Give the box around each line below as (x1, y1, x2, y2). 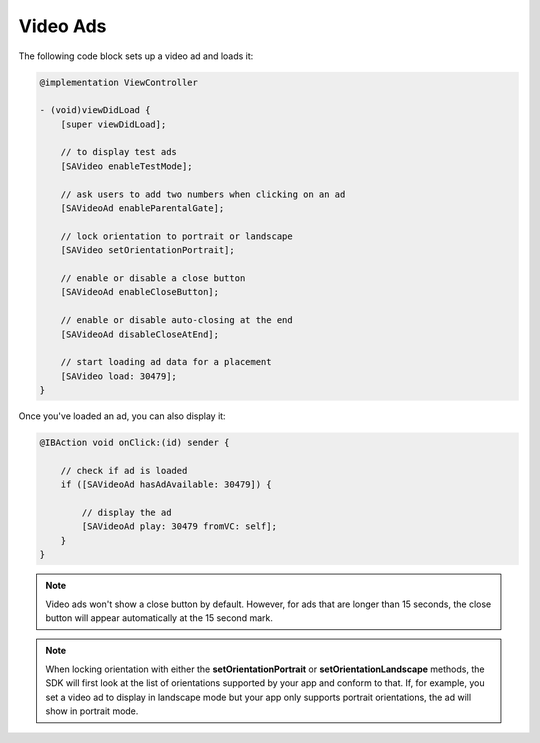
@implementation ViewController (39, 76, 199, 88)
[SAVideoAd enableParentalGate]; (60, 203, 225, 214)
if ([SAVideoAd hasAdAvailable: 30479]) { (60, 479, 272, 490)
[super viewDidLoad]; (60, 118, 167, 130)
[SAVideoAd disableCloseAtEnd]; (60, 328, 220, 340)
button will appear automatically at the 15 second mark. (45, 611, 274, 624)
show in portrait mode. (45, 705, 139, 717)
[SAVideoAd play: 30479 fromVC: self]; (81, 521, 277, 532)
